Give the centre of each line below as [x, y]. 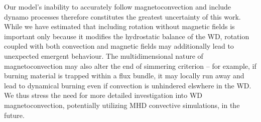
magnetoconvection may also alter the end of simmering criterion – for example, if [130, 66]
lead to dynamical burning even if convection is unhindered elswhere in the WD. [128, 85]
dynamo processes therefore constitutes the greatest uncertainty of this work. [122, 16]
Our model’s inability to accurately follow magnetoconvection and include [118, 7]
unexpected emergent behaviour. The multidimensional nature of [104, 55]
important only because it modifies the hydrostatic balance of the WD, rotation [127, 36]
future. [14, 115]
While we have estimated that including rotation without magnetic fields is [119, 26]
